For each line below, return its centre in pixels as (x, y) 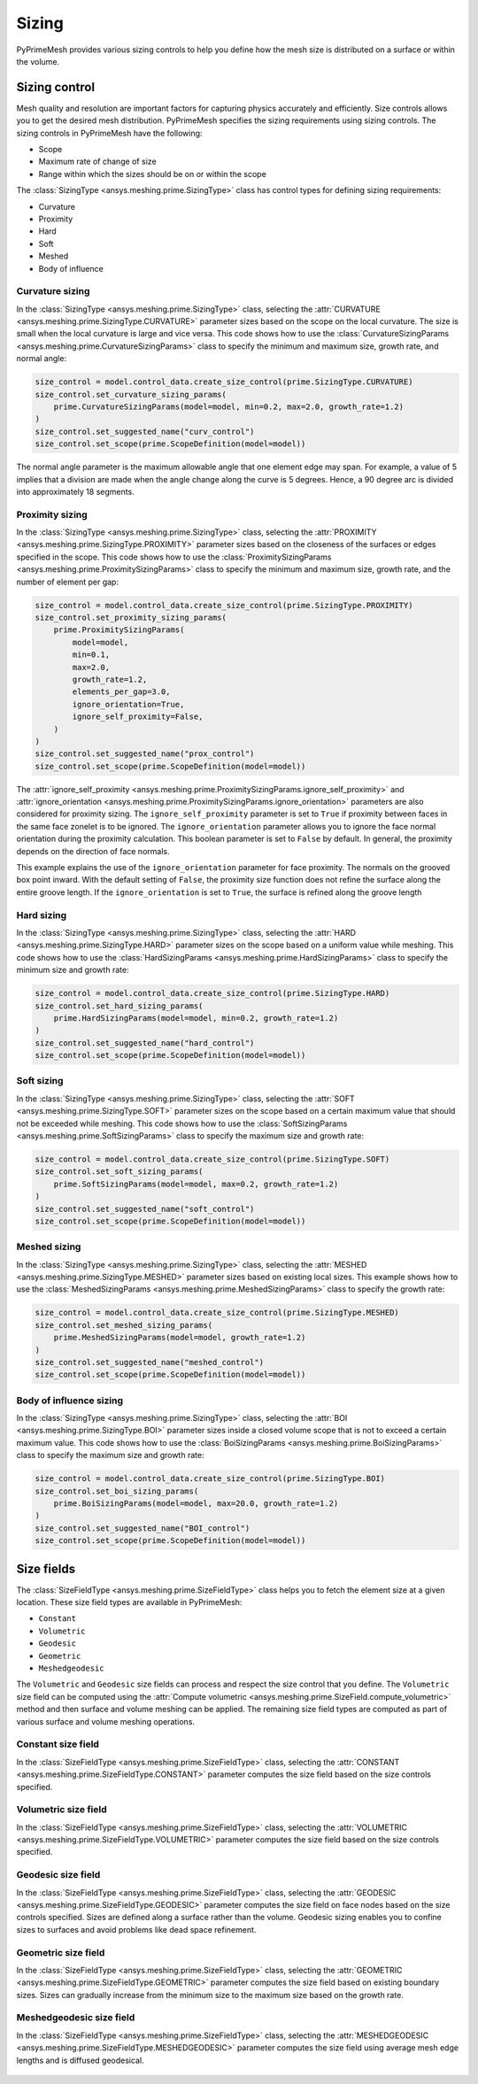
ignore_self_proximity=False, (138, 717)
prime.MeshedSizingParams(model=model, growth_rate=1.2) (180, 1338)
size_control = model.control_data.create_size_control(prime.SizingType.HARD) (212, 993)
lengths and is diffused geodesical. (81, 2060)
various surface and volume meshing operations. (105, 1721)
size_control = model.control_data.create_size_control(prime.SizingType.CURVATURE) (224, 382)
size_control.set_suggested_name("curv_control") (145, 431)
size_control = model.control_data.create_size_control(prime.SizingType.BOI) (210, 1479)
